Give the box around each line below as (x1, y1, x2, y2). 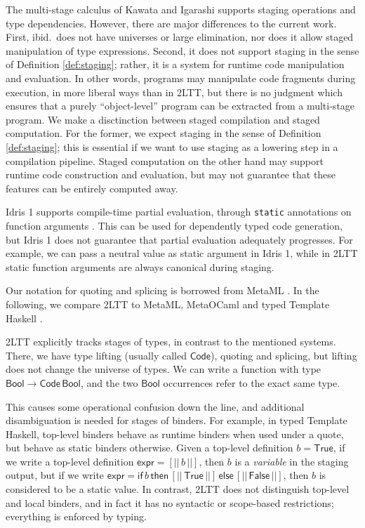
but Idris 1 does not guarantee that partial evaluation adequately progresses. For (6, 232, 353, 246)
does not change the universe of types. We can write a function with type (6, 362, 321, 376)
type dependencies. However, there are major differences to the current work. (6, 15, 337, 30)
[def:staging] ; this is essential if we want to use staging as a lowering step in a (6, 139, 338, 154)
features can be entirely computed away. (6, 180, 178, 195)
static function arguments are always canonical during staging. (6, 259, 274, 274)
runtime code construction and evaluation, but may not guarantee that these (6, 167, 336, 182)
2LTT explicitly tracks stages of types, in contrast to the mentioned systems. (6, 334, 336, 349)
